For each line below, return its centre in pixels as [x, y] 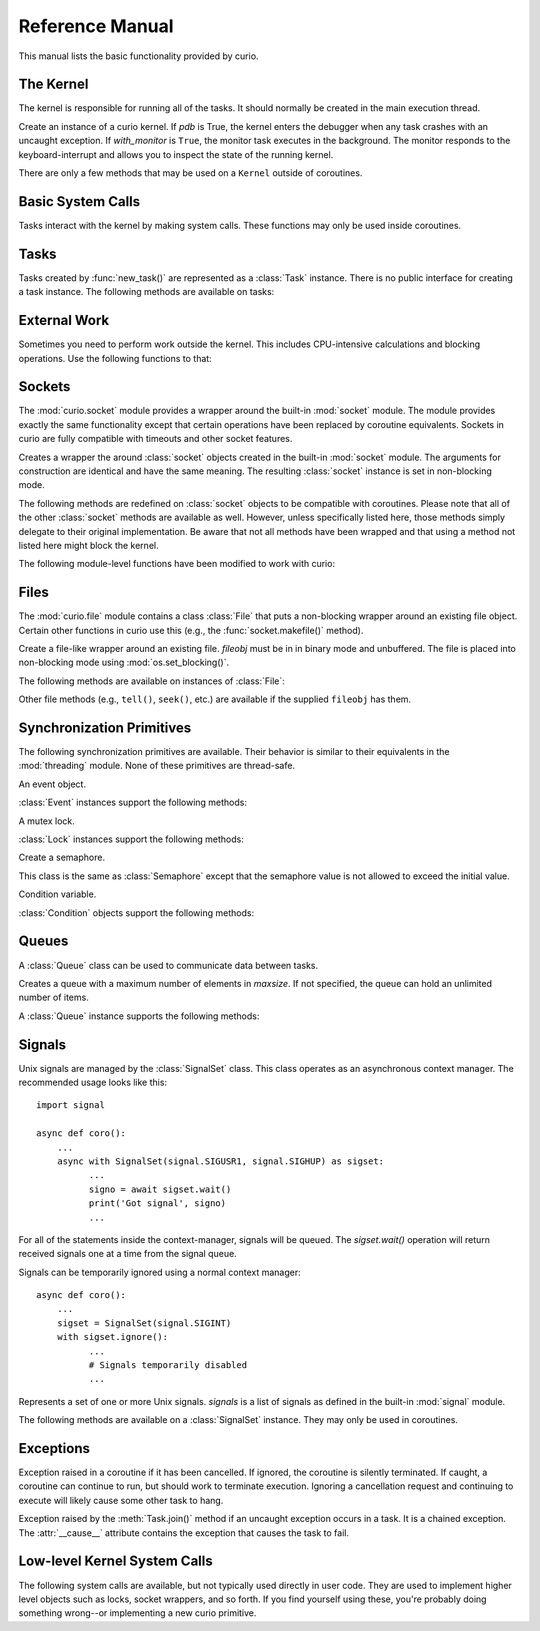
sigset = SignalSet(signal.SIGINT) [144, 1323]
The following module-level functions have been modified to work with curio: [176, 564]
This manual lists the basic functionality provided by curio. [138, 56]
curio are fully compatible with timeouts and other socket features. [155, 439]
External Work [64, 320]
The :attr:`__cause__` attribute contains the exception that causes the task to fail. [184, 1532]
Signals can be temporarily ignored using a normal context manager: [160, 1272]
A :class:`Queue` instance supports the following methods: [139, 1016]
